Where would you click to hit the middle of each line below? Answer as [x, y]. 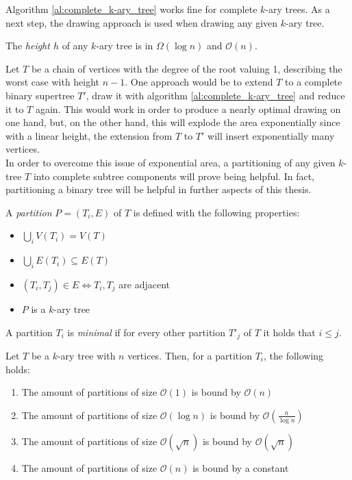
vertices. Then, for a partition [190, 355]
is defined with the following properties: [216, 212]
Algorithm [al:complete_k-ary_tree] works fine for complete [131, 9]
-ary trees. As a [298, 9]
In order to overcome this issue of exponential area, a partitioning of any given [171, 162]
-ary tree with [86, 355]
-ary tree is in [125, 46]
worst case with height [53, 82]
